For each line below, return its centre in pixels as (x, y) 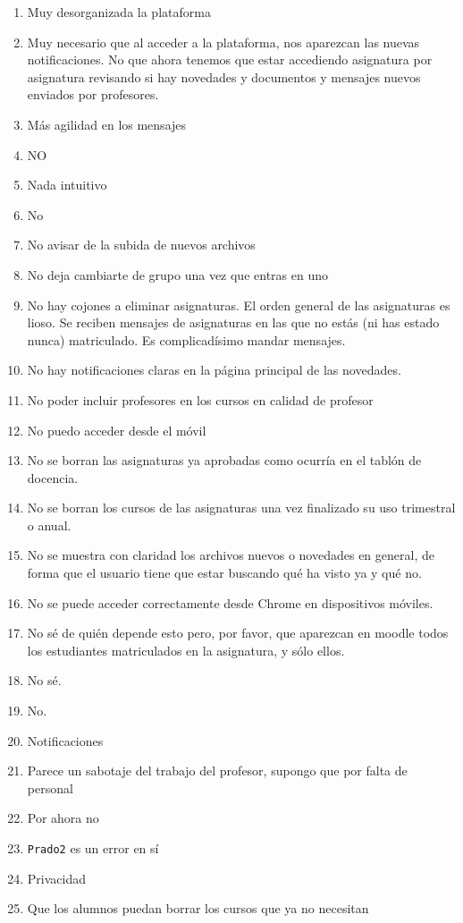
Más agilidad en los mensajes (107, 124)
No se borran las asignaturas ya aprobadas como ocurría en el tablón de (224, 460)
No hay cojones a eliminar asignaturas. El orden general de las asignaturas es (239, 305)
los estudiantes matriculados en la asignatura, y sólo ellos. (186, 650)
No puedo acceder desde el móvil (117, 430)
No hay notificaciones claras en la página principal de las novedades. (214, 370)
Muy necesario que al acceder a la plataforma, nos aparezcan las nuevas (223, 42)
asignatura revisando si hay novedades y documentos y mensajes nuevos (224, 76)
